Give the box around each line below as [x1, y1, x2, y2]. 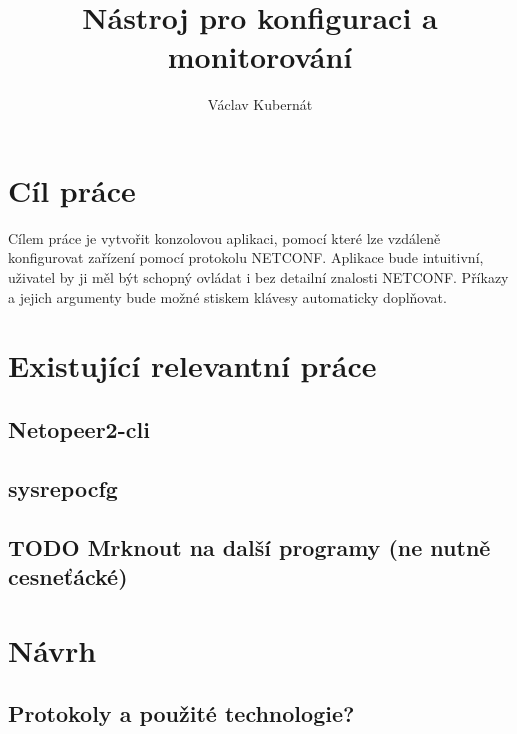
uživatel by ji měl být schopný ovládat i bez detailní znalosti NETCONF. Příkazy [8, 267, 509, 288]
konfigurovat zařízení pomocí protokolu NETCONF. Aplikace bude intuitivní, [8, 247, 484, 268]
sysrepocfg [8, 472, 118, 503]
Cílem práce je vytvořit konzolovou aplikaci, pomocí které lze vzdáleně [8, 227, 441, 248]
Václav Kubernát [207, 94, 313, 115]
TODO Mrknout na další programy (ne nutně [8, 531, 491, 562]
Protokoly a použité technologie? [8, 698, 355, 729]
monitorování [167, 36, 353, 77]
